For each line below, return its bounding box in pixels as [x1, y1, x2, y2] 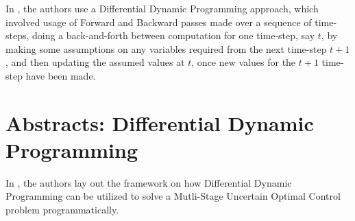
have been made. [25, 68, 96, 82]
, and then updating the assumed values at [5, 55, 185, 69]
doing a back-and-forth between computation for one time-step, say [32, 28, 315, 43]
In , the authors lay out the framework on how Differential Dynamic [5, 175, 292, 189]
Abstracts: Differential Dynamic [5, 108, 314, 137]
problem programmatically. [5, 202, 119, 217]
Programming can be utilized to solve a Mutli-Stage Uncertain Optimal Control [5, 189, 341, 203]
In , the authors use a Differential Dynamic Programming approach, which [5, 1, 319, 15]
